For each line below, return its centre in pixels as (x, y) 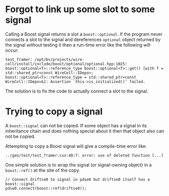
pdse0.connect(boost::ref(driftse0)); (46, 188)
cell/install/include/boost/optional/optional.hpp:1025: (66, 64)
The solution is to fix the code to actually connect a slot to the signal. (77, 91)
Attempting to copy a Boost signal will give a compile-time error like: (76, 146)
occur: (12, 50)
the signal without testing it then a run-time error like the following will (78, 45)
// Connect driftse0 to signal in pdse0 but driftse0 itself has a (78, 179)
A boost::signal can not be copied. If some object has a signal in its (76, 126)
